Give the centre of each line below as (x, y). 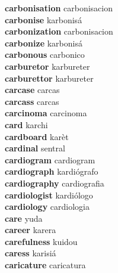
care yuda (24, 218)
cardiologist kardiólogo (49, 195)
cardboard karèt (37, 136)
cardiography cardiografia (55, 183)
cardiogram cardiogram (50, 159)
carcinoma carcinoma (46, 113)
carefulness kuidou (41, 241)
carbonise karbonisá (44, 19)
